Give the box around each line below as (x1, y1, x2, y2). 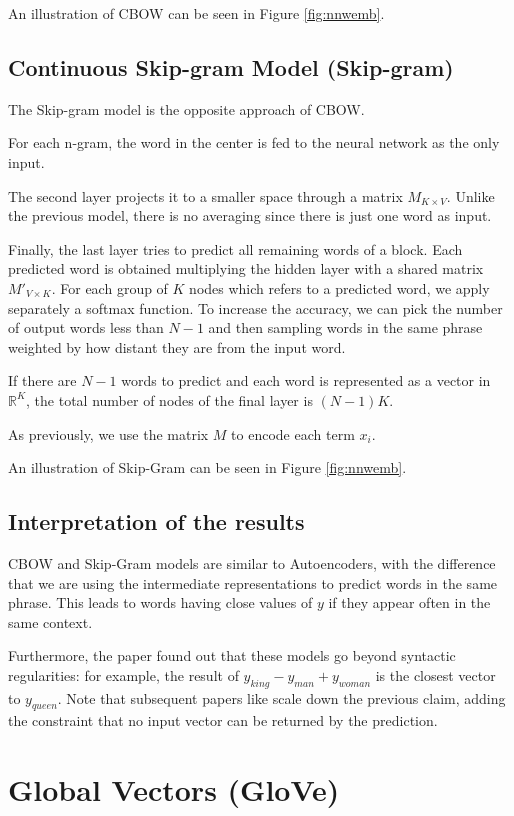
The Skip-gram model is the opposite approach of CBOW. (8, 98, 365, 119)
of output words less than (8, 317, 164, 338)
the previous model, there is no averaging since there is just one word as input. (8, 205, 492, 226)
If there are (8, 370, 77, 391)
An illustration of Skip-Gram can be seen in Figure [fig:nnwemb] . (8, 457, 407, 478)
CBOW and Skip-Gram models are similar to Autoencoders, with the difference (8, 552, 496, 573)
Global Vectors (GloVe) (8, 769, 340, 810)
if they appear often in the (328, 592, 491, 613)
